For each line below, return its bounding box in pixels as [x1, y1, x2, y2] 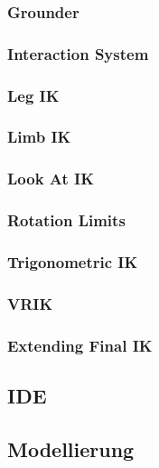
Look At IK [7, 167, 94, 190]
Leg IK [7, 84, 60, 106]
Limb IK [7, 125, 71, 148]
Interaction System [7, 42, 149, 65]
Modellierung [7, 434, 135, 463]
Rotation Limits [7, 209, 126, 232]
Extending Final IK [7, 334, 153, 356]
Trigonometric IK [7, 250, 138, 273]
